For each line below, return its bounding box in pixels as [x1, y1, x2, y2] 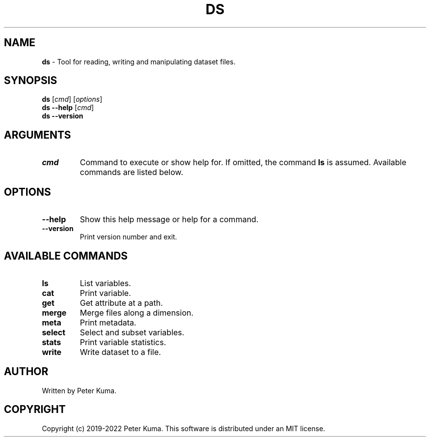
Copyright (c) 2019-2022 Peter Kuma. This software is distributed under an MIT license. [42, 424, 325, 433]
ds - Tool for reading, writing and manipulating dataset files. [42, 57, 236, 66]
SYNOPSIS [4, 74, 57, 87]
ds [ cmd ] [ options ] [42, 95, 103, 104]
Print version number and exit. [80, 233, 177, 241]
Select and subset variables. [80, 327, 185, 337]
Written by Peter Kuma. [42, 386, 117, 395]
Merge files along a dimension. [80, 307, 194, 318]
